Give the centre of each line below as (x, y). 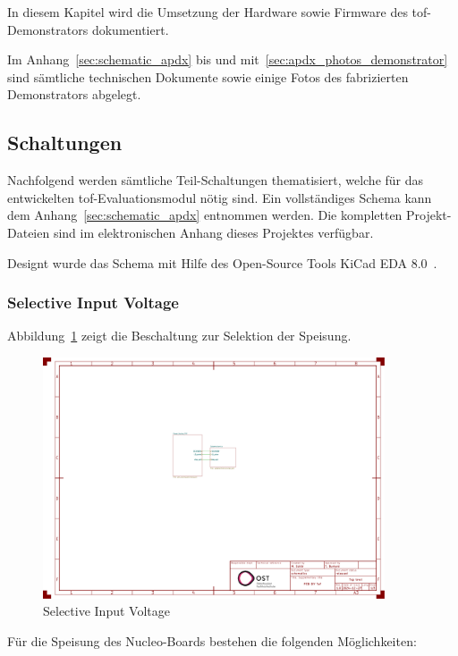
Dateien (29, 232)
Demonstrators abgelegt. (74, 94)
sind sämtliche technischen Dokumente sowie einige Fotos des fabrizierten (208, 76)
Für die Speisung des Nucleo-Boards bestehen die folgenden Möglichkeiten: (212, 640)
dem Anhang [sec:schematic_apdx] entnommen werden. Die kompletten (205, 215)
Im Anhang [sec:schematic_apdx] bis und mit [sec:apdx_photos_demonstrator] (228, 59)
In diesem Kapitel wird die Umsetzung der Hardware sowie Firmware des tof (217, 12)
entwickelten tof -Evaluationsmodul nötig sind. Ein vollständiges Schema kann (220, 197)
